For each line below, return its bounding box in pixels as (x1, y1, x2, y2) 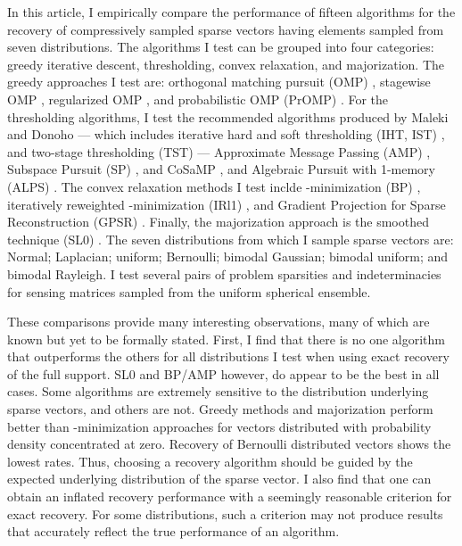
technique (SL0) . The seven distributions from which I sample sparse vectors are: (7, 229, 454, 248)
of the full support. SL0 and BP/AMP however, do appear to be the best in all (7, 364, 440, 383)
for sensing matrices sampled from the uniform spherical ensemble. (7, 282, 371, 301)
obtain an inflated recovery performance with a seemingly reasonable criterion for (7, 487, 452, 506)
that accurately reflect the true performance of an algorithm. (7, 522, 340, 541)
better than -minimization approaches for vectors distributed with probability (7, 417, 432, 435)
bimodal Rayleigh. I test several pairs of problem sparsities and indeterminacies (7, 264, 441, 283)
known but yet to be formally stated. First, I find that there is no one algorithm (7, 329, 445, 348)
